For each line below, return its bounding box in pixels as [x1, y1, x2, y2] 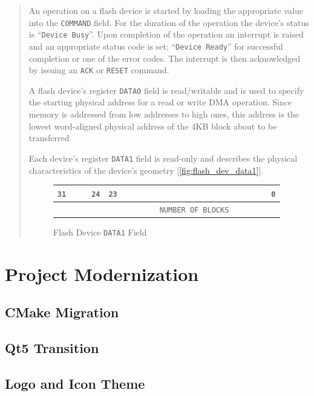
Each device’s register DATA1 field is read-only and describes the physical [28, 151, 298, 164]
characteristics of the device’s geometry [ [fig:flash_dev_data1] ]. [28, 163, 264, 176]
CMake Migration [5, 303, 119, 322]
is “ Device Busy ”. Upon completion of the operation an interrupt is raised [28, 28, 304, 41]
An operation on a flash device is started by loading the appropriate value [28, 4, 303, 16]
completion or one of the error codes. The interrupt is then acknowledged [28, 51, 301, 64]
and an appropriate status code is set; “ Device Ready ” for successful [28, 39, 283, 52]
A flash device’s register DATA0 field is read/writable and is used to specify [28, 84, 304, 96]
